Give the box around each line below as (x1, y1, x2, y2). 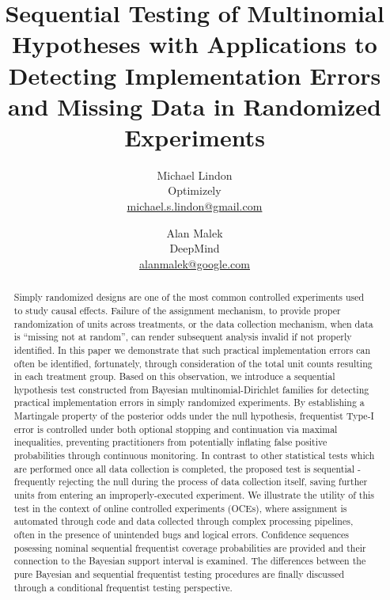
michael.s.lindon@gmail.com (127, 198, 263, 215)
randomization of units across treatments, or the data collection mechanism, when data (13, 317, 373, 330)
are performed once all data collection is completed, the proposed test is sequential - (13, 461, 361, 475)
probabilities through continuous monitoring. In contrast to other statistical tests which (13, 449, 375, 462)
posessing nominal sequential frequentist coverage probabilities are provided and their (13, 541, 366, 554)
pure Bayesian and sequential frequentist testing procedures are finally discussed (13, 568, 345, 581)
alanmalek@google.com (139, 255, 250, 272)
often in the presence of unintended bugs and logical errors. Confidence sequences (13, 528, 350, 541)
